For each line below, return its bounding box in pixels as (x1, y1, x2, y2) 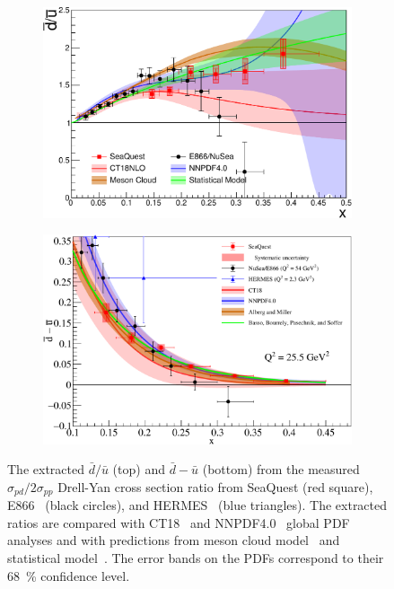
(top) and (112, 460, 165, 479)
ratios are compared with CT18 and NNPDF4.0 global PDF (7, 513, 350, 532)
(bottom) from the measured (202, 460, 360, 479)
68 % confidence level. (7, 566, 130, 585)
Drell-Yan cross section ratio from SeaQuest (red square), (57, 477, 373, 496)
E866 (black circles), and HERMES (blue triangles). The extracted (7, 496, 388, 514)
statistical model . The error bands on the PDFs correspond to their (7, 548, 384, 567)
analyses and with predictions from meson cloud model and (7, 531, 340, 549)
